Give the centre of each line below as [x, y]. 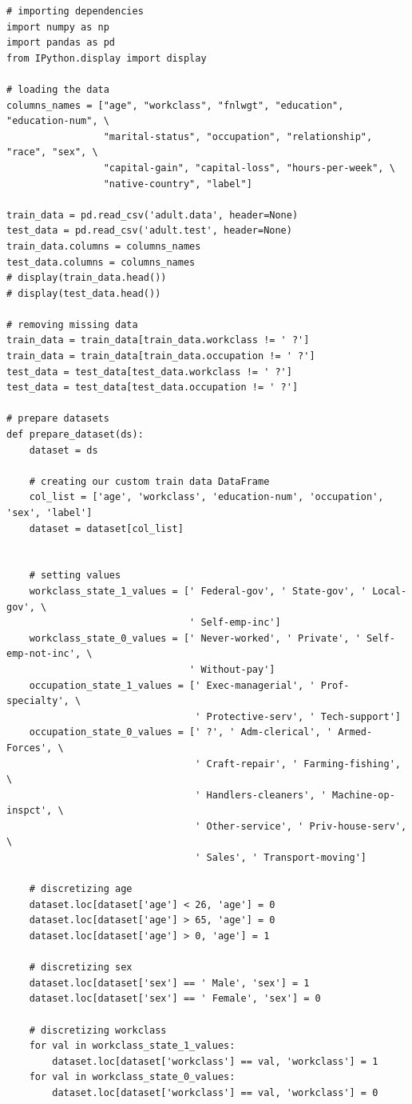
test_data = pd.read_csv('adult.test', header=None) [149, 231]
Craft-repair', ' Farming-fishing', [303, 764]
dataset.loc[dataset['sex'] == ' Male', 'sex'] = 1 [169, 983]
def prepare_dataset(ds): [75, 435]
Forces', [30, 748]
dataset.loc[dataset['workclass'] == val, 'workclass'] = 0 [215, 1092]
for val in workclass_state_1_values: [132, 1046]
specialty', [38, 701]
